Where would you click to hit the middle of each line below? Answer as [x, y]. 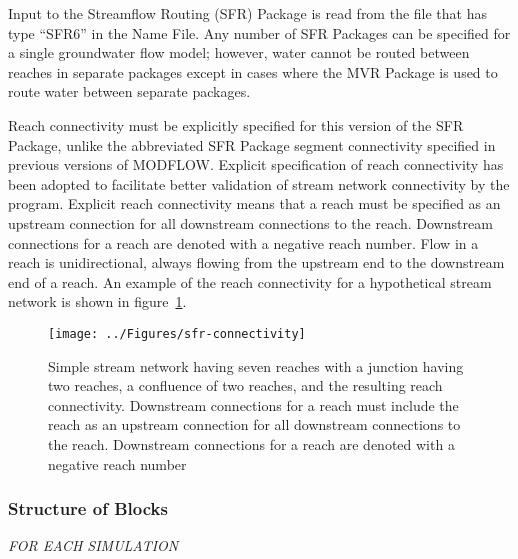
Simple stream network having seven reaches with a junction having [256, 365]
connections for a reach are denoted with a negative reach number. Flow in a [243, 242]
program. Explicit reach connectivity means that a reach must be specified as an [254, 203]
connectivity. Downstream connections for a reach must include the [253, 404]
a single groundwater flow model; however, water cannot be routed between [239, 52]
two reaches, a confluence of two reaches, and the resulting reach [245, 385]
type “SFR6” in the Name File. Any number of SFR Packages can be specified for [259, 32]
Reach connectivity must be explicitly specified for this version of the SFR [236, 124]
